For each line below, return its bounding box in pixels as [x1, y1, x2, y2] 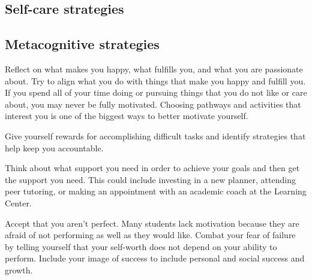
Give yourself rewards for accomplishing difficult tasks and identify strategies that [5, 129, 306, 142]
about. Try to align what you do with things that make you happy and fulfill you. [5, 74, 306, 87]
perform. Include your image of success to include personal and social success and [5, 252, 305, 264]
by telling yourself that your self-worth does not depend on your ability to [5, 240, 277, 252]
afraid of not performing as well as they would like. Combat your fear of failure [5, 229, 296, 241]
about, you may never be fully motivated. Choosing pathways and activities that [5, 98, 301, 110]
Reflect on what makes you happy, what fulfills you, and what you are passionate [5, 62, 303, 75]
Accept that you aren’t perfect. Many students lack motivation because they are [5, 217, 299, 229]
